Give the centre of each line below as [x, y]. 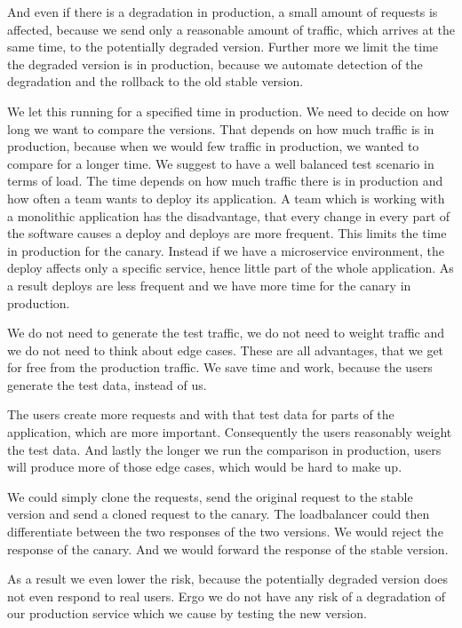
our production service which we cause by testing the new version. [187, 613]
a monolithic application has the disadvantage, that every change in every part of [229, 215]
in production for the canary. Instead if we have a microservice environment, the [226, 250]
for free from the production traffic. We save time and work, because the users [220, 367]
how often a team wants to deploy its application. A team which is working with [226, 198]
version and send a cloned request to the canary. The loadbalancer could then [219, 514]
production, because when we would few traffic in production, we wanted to [213, 146]
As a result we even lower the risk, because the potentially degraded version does [228, 579]
